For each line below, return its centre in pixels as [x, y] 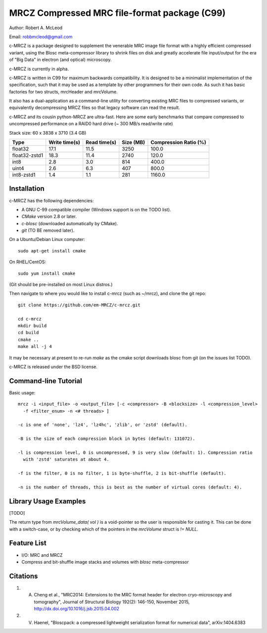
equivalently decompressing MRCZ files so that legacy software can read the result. [95, 108]
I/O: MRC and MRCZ [42, 555]
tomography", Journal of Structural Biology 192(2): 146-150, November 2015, [112, 602]
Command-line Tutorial [46, 381]
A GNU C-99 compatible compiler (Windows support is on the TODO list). [96, 209]
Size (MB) [133, 143]
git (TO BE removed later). [48, 231]
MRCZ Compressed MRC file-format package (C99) [117, 13]
